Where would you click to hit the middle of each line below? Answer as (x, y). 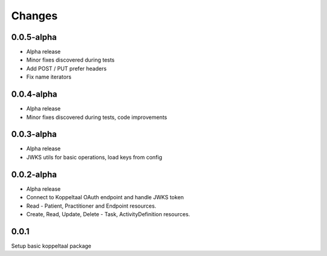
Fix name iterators (49, 77)
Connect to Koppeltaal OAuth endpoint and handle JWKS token (105, 197)
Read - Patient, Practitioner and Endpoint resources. (91, 206)
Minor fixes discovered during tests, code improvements (97, 117)
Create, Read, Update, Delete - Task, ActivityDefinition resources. (108, 214)
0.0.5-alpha (34, 37)
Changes (34, 16)
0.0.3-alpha (34, 134)
